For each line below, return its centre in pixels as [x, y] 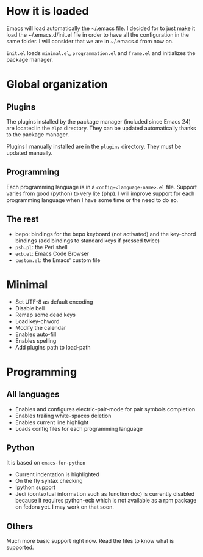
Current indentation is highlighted [57, 474]
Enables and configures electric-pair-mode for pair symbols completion [105, 409]
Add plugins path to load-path [53, 347]
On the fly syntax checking [49, 481]
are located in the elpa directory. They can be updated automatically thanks [101, 128]
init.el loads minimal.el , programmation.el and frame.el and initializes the [101, 53]
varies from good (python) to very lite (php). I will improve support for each [101, 193]
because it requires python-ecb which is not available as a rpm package [106, 501]
